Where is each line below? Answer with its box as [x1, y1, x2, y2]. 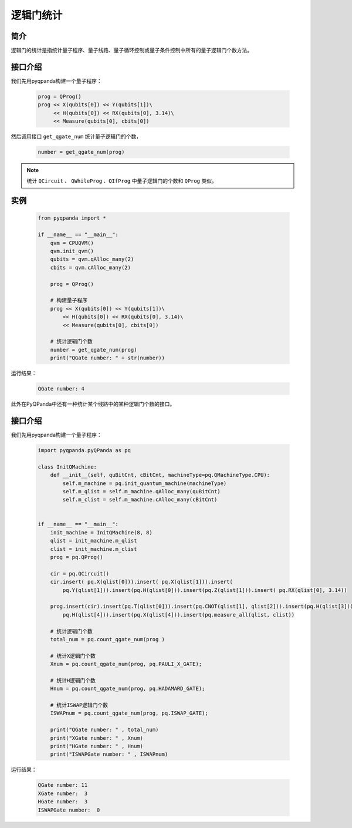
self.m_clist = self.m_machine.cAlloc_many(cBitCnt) [62, 496, 218, 503]
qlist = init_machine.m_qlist [50, 537, 137, 544]
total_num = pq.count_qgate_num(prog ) [50, 636, 165, 642]
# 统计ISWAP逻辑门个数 [50, 702, 109, 709]
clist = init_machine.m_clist [50, 546, 137, 552]
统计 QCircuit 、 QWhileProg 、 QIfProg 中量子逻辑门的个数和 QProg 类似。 [26, 177, 217, 184]
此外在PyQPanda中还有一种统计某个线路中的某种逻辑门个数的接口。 [11, 400, 175, 408]
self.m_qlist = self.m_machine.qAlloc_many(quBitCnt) [62, 488, 221, 494]
